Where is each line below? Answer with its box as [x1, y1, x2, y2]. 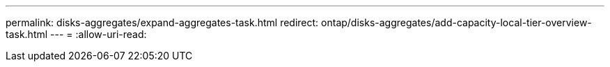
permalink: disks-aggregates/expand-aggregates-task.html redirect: [6, 17, 319, 28]
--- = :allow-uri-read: [50, 28, 147, 40]
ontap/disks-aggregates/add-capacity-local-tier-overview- [321, 17, 592, 28]
